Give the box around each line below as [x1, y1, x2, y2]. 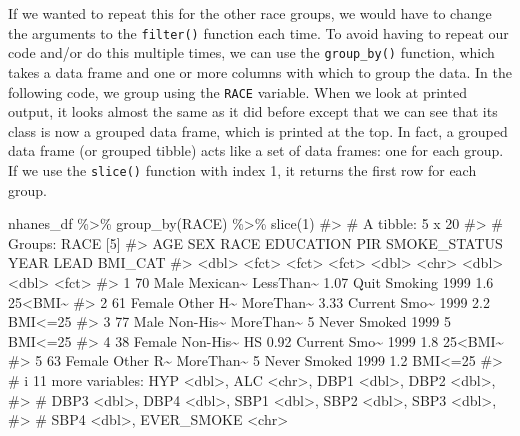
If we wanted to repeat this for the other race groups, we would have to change [8, 3, 492, 23]
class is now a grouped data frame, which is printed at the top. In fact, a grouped [8, 120, 508, 141]
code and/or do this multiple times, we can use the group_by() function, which [8, 42, 495, 63]
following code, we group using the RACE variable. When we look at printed [8, 81, 467, 102]
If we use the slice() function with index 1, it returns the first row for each [8, 159, 477, 180]
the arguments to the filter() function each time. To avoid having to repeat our [8, 22, 509, 43]
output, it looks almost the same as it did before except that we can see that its [8, 101, 498, 122]
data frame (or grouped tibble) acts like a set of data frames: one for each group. [8, 140, 504, 161]
